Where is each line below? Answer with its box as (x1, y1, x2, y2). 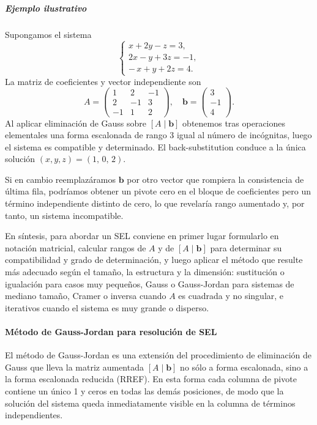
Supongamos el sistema (5, 28, 92, 40)
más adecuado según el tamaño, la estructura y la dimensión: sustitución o (5, 265, 285, 278)
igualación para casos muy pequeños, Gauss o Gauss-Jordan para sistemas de (5, 277, 294, 290)
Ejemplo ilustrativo (5, 1, 87, 14)
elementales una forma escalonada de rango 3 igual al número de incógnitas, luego (5, 128, 312, 141)
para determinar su (210, 241, 282, 254)
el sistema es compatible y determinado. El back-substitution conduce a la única (5, 140, 306, 153)
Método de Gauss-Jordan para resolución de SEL (5, 325, 217, 338)
